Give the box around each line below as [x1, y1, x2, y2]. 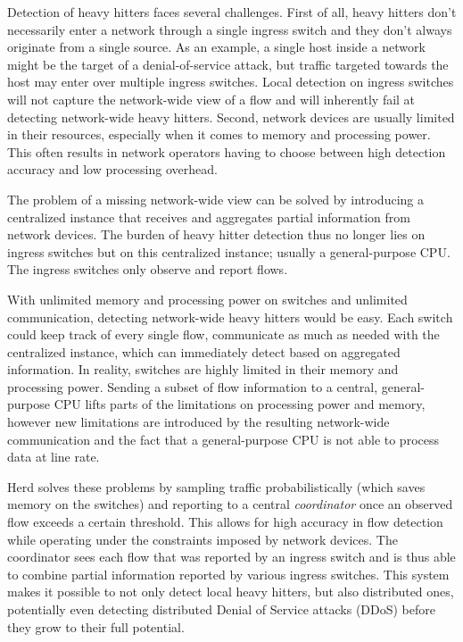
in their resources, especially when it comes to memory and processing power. [7, 125, 431, 144]
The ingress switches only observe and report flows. [7, 260, 288, 279]
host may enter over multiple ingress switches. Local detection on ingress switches [7, 72, 454, 91]
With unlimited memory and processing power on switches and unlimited [7, 289, 408, 308]
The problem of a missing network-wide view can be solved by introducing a [7, 189, 424, 208]
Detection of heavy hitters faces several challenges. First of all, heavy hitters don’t [7, 3, 457, 21]
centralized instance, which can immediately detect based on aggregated [7, 342, 401, 361]
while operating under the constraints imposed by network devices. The [7, 529, 398, 548]
